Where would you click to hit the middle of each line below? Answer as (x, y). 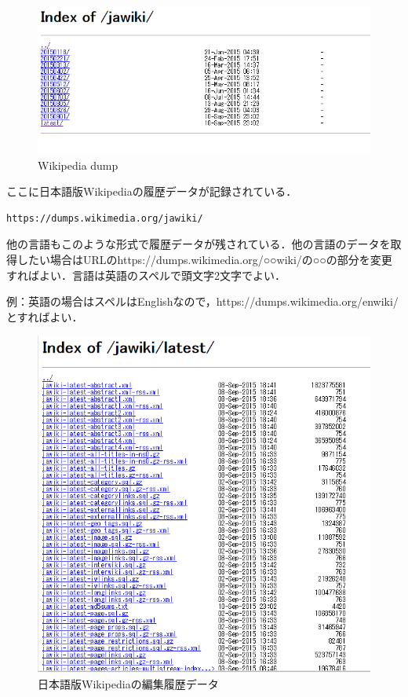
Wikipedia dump (78, 165)
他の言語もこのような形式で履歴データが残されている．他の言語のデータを (199, 244)
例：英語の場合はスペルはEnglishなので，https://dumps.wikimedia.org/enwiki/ (202, 301)
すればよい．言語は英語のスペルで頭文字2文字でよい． (146, 275)
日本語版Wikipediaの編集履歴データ (128, 683)
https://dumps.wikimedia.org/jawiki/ (105, 218)
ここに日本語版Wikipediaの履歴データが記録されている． (152, 191)
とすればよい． (45, 316)
